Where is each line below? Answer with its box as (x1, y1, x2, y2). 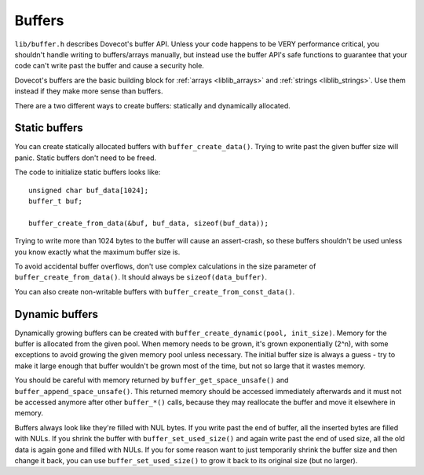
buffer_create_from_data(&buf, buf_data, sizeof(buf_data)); (28, 218, 269, 228)
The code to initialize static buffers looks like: (14, 167, 161, 177)
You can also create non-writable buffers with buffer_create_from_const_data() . (14, 287, 295, 296)
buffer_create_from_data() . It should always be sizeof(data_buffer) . (14, 272, 267, 282)
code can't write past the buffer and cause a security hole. (14, 61, 204, 71)
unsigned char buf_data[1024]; (28, 185, 149, 195)
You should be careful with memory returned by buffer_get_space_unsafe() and (14, 375, 289, 385)
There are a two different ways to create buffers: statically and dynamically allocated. (14, 100, 291, 110)
